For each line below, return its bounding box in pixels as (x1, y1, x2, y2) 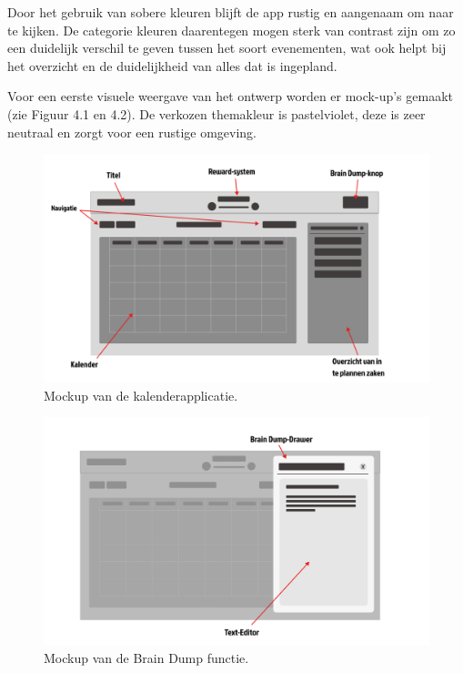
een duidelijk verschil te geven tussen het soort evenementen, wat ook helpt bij (7, 38, 447, 57)
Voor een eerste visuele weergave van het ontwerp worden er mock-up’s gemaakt (7, 87, 453, 106)
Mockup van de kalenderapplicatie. (44, 385, 238, 404)
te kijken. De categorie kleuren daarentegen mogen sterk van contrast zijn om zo (7, 20, 456, 39)
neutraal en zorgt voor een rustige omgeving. (7, 122, 257, 141)
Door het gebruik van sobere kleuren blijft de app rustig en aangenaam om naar (7, 3, 454, 21)
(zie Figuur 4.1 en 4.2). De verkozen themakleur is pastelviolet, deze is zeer (7, 104, 426, 123)
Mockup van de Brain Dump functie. (44, 648, 249, 668)
